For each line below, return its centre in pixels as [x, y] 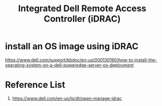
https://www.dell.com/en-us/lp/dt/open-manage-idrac [67, 98]
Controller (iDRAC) [82, 19]
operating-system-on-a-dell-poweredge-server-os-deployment [69, 65]
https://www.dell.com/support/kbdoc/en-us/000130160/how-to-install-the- [81, 60]
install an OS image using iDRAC [72, 46]
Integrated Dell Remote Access [82, 9]
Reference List [35, 85]
